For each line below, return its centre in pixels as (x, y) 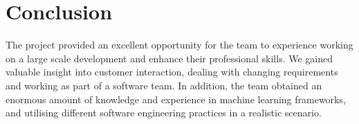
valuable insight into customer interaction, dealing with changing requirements (172, 72)
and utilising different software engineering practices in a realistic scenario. (164, 113)
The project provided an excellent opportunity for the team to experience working (179, 45)
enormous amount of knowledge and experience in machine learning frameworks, (176, 99)
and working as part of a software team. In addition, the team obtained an (164, 85)
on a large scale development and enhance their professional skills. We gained (169, 58)
